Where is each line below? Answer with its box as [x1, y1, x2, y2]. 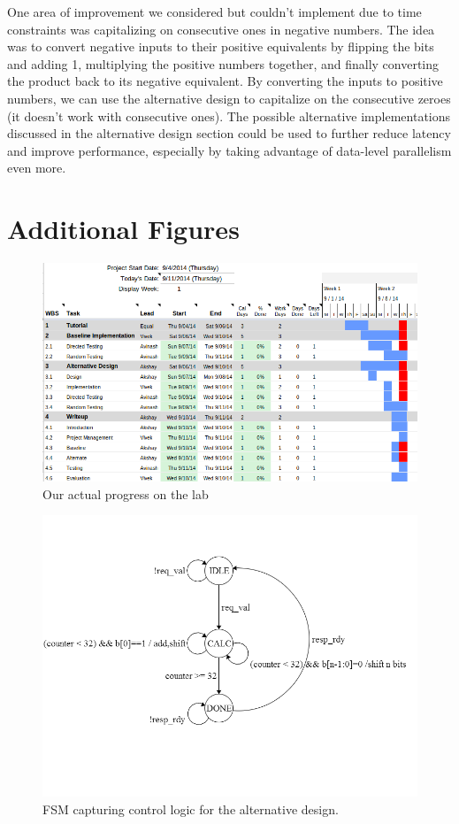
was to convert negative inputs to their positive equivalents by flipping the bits [7, 37, 434, 56]
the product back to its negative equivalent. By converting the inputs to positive [7, 72, 443, 90]
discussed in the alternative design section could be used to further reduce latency [7, 124, 451, 142]
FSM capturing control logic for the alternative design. [42, 799, 339, 818]
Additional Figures [7, 211, 240, 247]
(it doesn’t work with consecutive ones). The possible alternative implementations [7, 106, 451, 125]
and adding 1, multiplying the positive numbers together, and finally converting [7, 54, 440, 73]
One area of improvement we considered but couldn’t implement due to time [7, 3, 422, 20]
